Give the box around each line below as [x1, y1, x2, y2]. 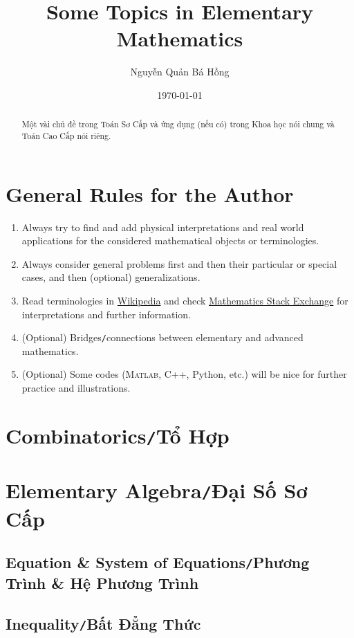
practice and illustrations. [21, 380, 131, 394]
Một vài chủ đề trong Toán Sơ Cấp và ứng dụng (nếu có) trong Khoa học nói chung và [21, 118, 335, 130]
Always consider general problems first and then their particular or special [21, 256, 337, 271]
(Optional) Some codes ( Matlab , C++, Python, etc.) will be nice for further [21, 367, 347, 381]
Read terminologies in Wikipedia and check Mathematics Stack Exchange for [21, 293, 348, 307]
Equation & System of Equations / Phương [6, 552, 310, 573]
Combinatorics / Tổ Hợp [6, 421, 230, 449]
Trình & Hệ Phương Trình [6, 572, 199, 594]
